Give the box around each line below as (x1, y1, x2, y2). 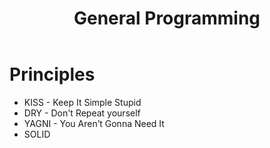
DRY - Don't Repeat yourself (23, 107, 141, 119)
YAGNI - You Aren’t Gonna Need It (23, 117, 165, 129)
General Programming (73, 7, 261, 30)
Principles (9, 63, 96, 86)
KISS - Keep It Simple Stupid (23, 96, 142, 108)
